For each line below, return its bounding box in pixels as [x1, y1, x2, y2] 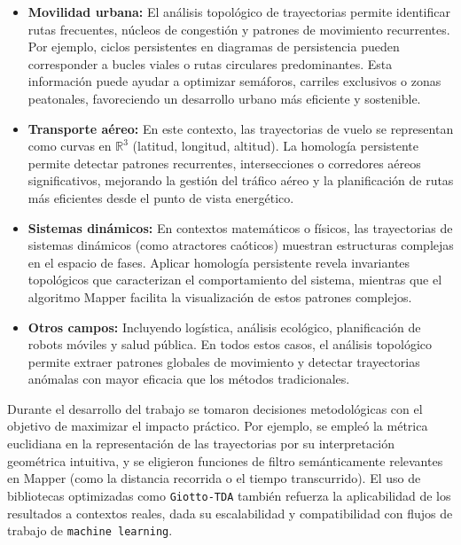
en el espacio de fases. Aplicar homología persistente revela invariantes [27, 253, 410, 271]
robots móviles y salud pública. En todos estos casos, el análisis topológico [27, 335, 433, 354]
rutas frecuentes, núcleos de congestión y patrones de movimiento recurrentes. [27, 19, 450, 38]
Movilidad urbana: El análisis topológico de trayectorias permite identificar [27, 3, 450, 20]
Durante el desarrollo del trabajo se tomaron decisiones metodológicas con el [7, 399, 423, 417]
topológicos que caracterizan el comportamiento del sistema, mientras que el [27, 270, 442, 289]
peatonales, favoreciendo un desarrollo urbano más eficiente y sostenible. [27, 89, 421, 107]
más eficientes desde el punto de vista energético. [27, 188, 294, 206]
